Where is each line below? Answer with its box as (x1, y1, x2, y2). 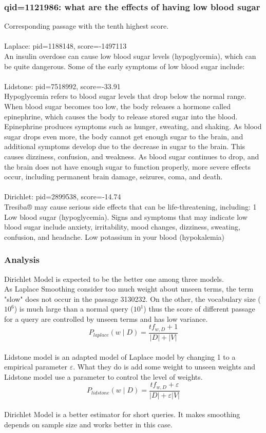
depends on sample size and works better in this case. (4, 419, 173, 429)
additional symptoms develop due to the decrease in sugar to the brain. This (4, 141, 245, 152)
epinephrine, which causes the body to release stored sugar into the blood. (4, 111, 238, 121)
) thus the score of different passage (143, 303, 255, 314)
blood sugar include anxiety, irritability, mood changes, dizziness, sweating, (4, 221, 240, 232)
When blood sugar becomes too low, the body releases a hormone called (4, 100, 231, 111)
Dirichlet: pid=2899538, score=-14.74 (4, 191, 121, 202)
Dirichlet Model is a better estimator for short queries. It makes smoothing (4, 409, 240, 420)
